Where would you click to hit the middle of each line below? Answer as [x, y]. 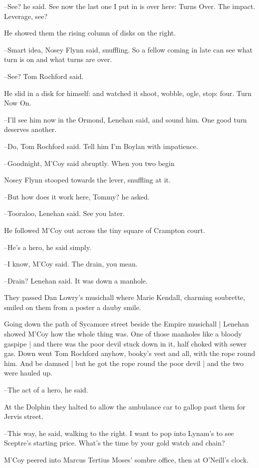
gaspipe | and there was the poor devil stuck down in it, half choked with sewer [126, 343]
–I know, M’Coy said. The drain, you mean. [71, 264]
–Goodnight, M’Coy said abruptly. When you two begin [89, 163]
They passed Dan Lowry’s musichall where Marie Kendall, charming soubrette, [125, 297]
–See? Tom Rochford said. [44, 76]
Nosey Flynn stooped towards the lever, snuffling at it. [87, 180]
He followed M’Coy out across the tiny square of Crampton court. [105, 230]
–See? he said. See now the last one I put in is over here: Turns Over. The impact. [130, 6]
